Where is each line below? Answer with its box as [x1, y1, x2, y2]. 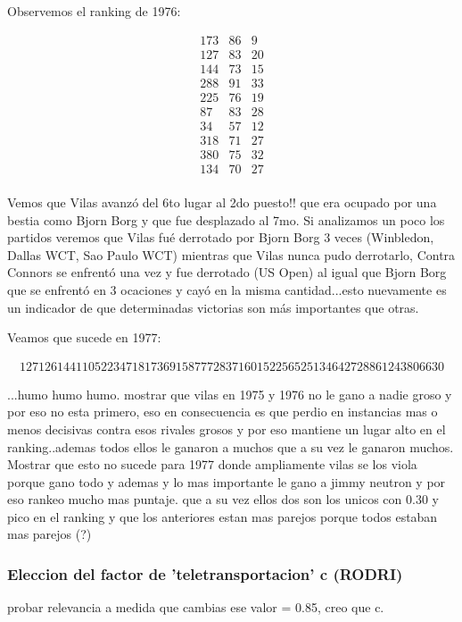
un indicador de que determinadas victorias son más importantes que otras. [7, 298, 419, 316]
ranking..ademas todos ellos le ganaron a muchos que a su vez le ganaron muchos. [7, 437, 454, 456]
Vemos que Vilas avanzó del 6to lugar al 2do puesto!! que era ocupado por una [7, 192, 437, 211]
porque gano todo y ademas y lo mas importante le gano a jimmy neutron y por [7, 472, 446, 491]
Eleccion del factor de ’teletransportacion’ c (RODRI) [7, 562, 403, 584]
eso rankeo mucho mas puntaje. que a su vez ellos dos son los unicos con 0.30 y [7, 490, 439, 509]
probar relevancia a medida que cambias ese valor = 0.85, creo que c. [7, 598, 384, 617]
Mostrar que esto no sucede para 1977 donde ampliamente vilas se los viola [7, 455, 417, 474]
